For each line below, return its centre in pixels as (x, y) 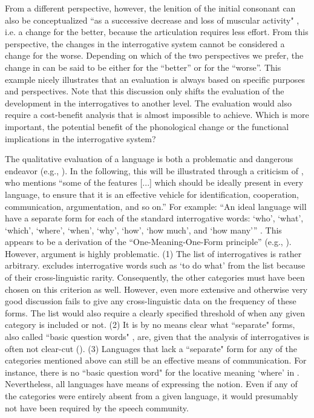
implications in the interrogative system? (80, 138)
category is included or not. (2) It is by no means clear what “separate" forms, (150, 325)
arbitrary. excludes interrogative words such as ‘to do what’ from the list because (155, 265)
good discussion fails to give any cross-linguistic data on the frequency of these (151, 301)
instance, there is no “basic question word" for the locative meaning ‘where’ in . (152, 372)
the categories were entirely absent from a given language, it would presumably (152, 396)
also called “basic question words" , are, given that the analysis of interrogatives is (157, 337)
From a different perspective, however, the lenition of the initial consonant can (150, 8)
